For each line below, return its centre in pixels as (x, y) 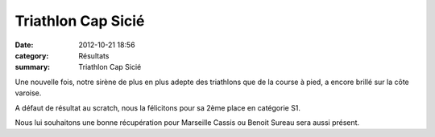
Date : (24, 45)
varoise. (28, 93)
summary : (33, 67)
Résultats (94, 55)
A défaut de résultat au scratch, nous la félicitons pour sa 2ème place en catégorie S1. (158, 107)
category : (32, 55)
